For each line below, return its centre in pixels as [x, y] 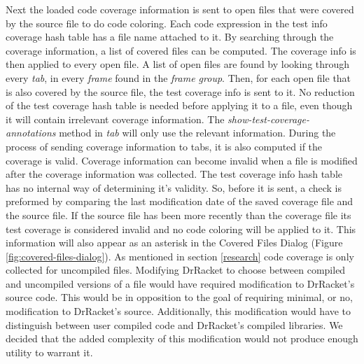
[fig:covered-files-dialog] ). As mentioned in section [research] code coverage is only [180, 256]
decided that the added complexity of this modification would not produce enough [182, 338]
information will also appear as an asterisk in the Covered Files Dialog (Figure [174, 243]
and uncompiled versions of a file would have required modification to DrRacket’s [180, 283]
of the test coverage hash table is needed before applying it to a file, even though [179, 105]
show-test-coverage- [268, 119]
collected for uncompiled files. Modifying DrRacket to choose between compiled [176, 270]
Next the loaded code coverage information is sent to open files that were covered [180, 9]
